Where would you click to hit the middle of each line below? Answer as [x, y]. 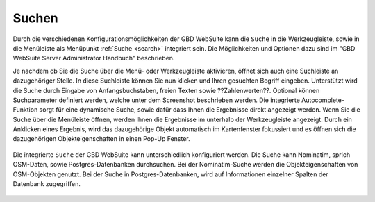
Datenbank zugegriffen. [47, 184]
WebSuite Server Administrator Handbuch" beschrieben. [94, 58]
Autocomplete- [323, 100]
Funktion [25, 110]
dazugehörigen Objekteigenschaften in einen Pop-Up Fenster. [101, 139]
